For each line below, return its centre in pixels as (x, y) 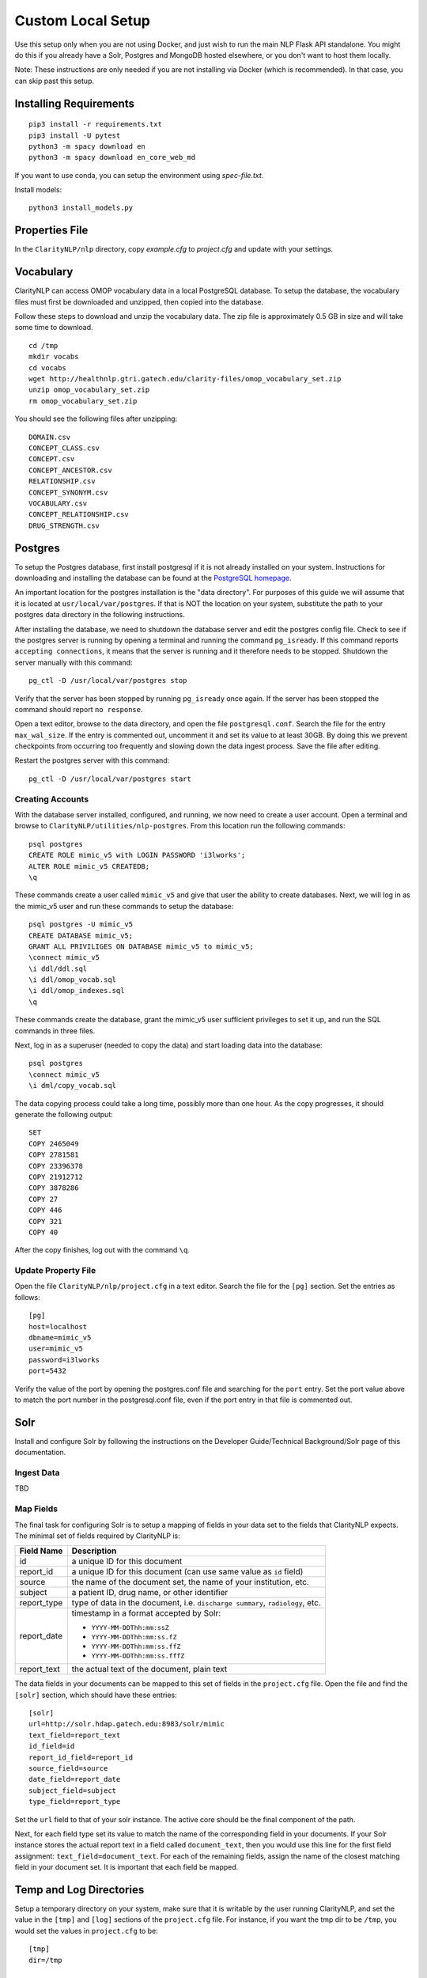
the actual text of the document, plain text (149, 1669)
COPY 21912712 (56, 1177)
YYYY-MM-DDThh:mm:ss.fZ (134, 1637)
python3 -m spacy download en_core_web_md (112, 157)
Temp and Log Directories (79, 1890)
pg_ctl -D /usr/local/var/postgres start (110, 779)
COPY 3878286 (54, 1188)
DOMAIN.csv (50, 437)
